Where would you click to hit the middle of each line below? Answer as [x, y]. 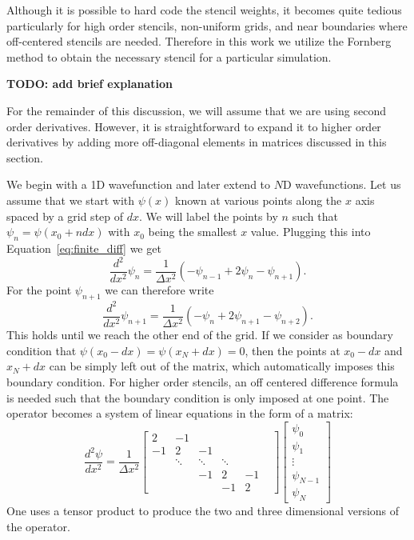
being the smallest [193, 232]
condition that [42, 350]
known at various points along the [259, 200]
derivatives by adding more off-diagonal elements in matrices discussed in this [197, 142]
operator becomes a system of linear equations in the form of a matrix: [180, 413]
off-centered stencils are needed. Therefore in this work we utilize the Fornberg [199, 41]
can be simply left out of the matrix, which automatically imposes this [222, 366]
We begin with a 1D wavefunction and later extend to [139, 184]
